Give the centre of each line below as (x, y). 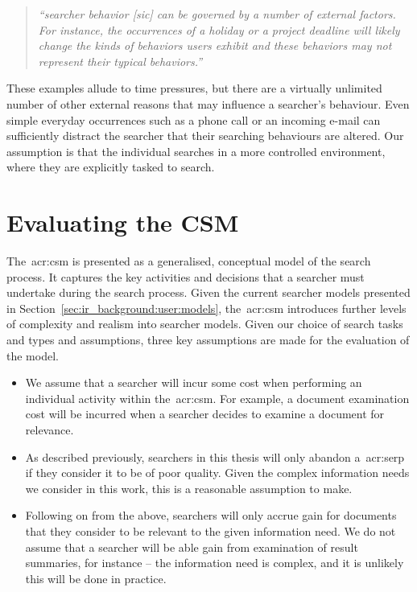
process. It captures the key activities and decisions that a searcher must (186, 276)
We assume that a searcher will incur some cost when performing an (194, 382)
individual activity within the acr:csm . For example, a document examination (217, 398)
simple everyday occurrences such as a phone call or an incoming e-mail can (194, 119)
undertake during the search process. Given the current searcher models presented (208, 292)
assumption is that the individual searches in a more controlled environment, (196, 151)
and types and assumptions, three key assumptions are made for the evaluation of (208, 340)
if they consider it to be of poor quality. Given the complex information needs (217, 473)
